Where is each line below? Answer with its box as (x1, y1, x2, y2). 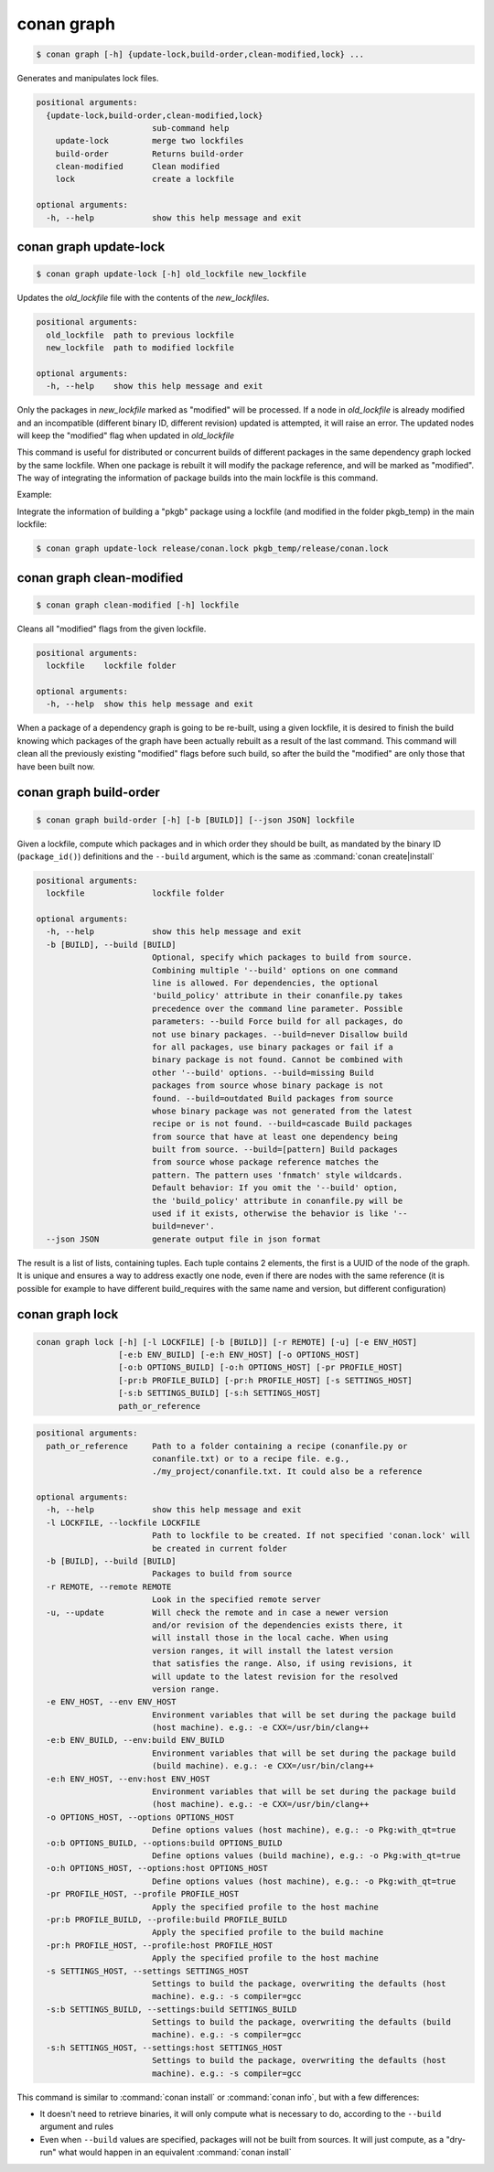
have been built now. (16, 760, 95, 772)
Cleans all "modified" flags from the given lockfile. (16, 623, 207, 634)
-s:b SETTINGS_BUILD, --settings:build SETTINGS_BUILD (46, 2004, 297, 2015)
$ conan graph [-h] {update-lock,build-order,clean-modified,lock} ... (36, 49, 365, 59)
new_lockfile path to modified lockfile (46, 342, 235, 352)
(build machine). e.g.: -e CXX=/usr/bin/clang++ (151, 1761, 374, 1771)
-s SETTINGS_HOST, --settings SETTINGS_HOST (46, 1965, 249, 1976)
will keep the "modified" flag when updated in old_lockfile (16, 430, 235, 441)
